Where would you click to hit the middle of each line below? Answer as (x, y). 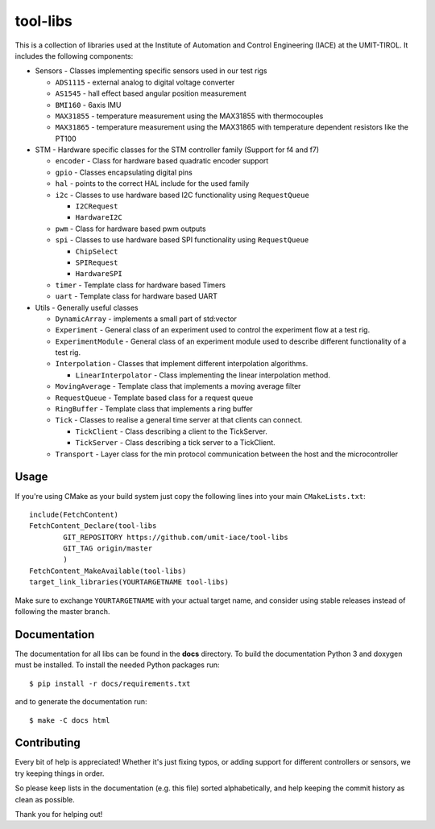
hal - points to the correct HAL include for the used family (152, 184)
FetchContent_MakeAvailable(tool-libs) (108, 571)
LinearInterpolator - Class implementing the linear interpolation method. (203, 375)
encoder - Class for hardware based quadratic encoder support (162, 161)
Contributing (48, 743)
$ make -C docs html (70, 720)
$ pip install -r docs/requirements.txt (110, 683)
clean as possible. (45, 799)
